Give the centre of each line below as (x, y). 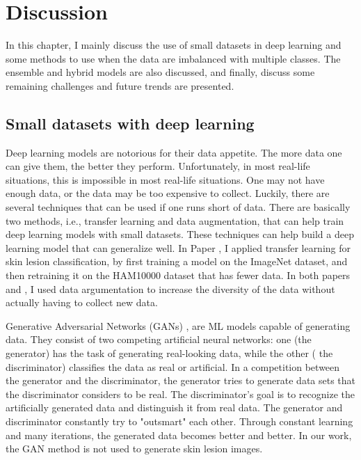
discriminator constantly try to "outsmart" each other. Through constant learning (179, 421)
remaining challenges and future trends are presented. (120, 85)
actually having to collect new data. (82, 302)
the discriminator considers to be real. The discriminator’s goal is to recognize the (180, 394)
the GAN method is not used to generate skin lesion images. (134, 449)
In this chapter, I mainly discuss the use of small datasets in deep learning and (174, 45)
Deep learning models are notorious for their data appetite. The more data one (174, 152)
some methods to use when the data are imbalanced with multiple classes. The (173, 58)
